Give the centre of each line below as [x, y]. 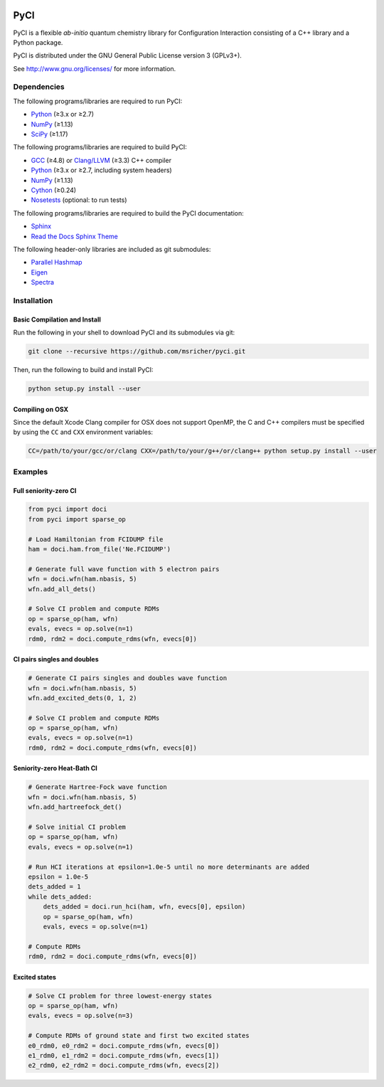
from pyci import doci [68, 509]
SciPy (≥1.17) [49, 134]
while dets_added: [60, 897]
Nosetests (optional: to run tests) [79, 200]
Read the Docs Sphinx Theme [75, 236]
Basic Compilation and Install [57, 319]
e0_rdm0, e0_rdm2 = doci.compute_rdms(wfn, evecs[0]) [124, 1045]
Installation [33, 300]
